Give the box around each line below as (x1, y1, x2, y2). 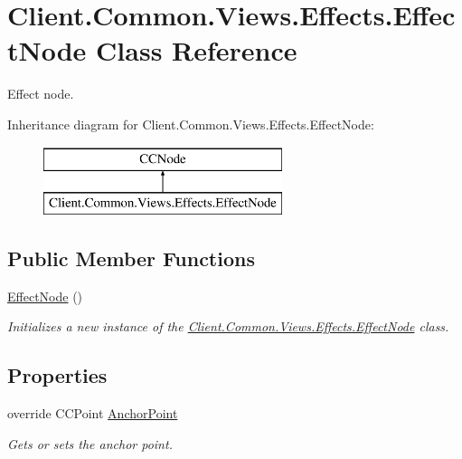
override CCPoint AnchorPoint (7, 404, 178, 423)
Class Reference (96, 32, 297, 69)
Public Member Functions (7, 244, 255, 273)
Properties (7, 361, 108, 389)
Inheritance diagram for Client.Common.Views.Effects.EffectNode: (7, 114, 374, 133)
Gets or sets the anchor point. (7, 434, 173, 453)
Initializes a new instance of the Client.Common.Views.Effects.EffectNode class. (7, 317, 449, 336)
